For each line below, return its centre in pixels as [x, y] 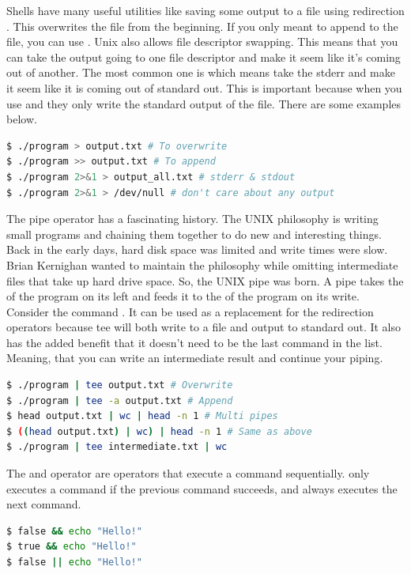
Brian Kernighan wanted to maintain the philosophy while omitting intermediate [202, 264]
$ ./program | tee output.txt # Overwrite [120, 385]
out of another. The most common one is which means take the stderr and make [201, 72]
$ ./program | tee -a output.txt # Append [120, 400]
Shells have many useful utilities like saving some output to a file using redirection [205, 10]
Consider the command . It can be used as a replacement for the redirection [190, 311]
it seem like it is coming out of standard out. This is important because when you [204, 87]
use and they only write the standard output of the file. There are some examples [204, 103]
